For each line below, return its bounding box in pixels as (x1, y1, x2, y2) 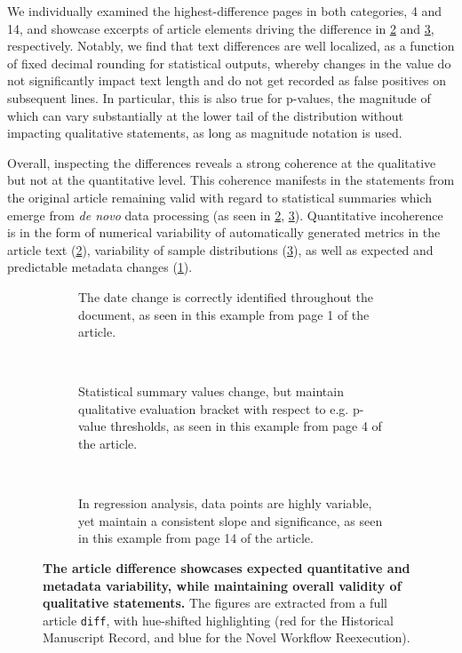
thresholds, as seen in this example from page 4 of (110, 417, 382, 435)
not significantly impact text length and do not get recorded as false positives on (7, 71, 446, 90)
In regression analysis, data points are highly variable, (78, 494, 372, 513)
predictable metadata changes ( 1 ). (7, 258, 193, 276)
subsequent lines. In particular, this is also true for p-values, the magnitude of (7, 88, 431, 107)
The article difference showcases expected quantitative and (43, 559, 410, 577)
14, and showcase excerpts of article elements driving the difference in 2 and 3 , (7, 19, 434, 37)
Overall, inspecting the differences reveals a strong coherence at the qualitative (7, 153, 436, 171)
